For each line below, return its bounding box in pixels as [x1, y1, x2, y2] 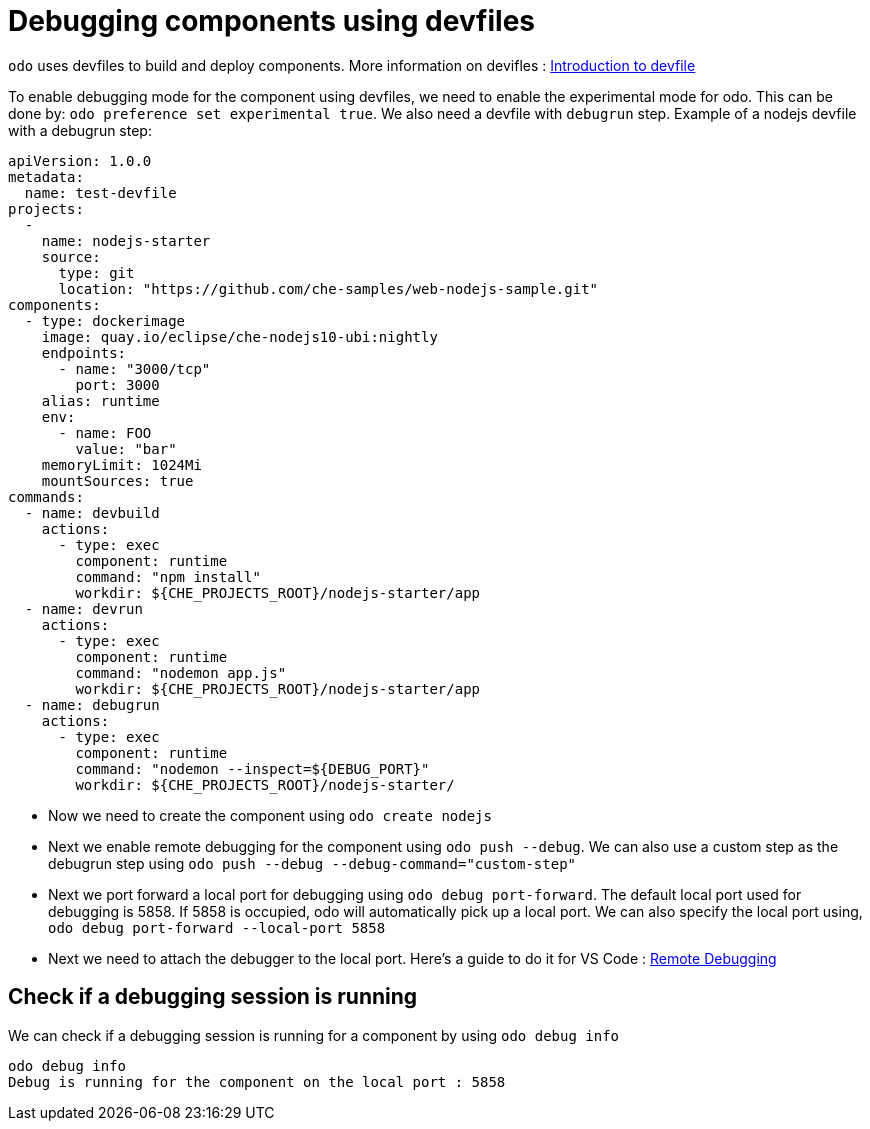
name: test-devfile [24, 184, 177, 201]
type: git [58, 264, 135, 281]
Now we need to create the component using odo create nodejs [48, 806, 492, 824]
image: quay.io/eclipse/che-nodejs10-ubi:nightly [41, 328, 438, 345]
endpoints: [41, 344, 127, 361]
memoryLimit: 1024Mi [41, 456, 202, 473]
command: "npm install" [75, 568, 261, 585]
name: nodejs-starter [41, 232, 211, 249]
